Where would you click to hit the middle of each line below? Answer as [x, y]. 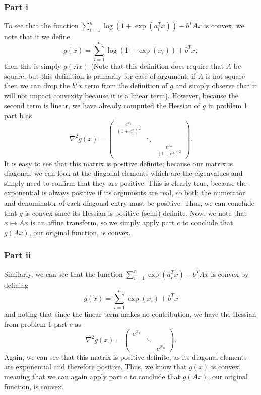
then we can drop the [37, 86]
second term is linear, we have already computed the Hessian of [102, 105]
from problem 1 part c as [43, 324]
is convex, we [224, 26]
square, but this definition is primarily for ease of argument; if [100, 76]
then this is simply [33, 65]
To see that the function [41, 26]
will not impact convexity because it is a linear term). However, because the [121, 95]
